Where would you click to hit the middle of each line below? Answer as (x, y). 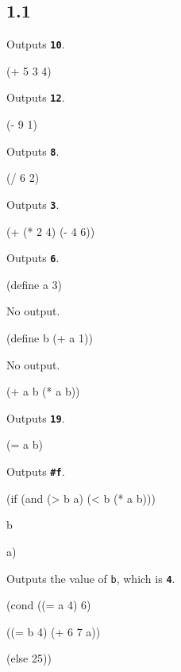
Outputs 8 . (33, 151)
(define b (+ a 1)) (50, 338)
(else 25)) (29, 658)
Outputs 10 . (36, 44)
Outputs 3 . (33, 204)
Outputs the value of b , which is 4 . (91, 578)
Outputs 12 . (36, 97)
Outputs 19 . (36, 417)
